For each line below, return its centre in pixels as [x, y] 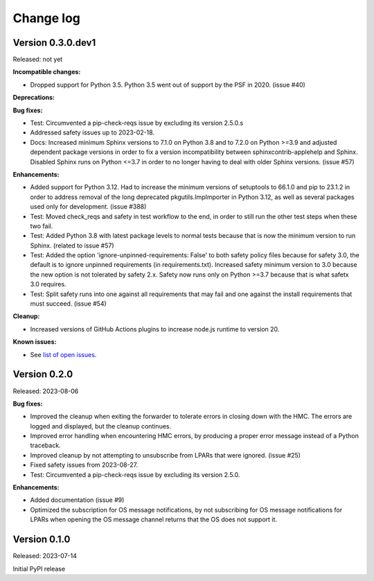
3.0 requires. [48, 284]
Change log [47, 18]
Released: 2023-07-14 [45, 556]
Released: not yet [38, 60]
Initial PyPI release [39, 569]
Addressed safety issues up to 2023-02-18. [92, 132]
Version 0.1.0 [42, 540]
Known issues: [35, 342]
